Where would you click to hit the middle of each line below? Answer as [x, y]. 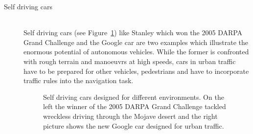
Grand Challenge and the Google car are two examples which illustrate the [136, 42]
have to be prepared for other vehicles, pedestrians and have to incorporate [136, 71]
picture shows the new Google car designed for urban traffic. [134, 125]
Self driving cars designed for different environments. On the [134, 97]
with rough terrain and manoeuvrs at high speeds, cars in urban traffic [130, 61]
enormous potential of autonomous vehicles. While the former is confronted [136, 52]
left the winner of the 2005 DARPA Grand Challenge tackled [135, 106]
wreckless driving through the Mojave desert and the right [130, 116]
